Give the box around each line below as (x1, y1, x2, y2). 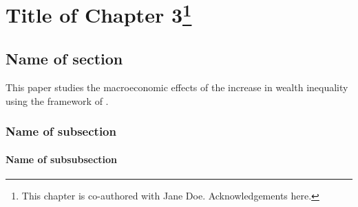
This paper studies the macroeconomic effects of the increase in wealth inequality (6, 80, 348, 94)
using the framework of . (6, 93, 109, 108)
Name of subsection (6, 123, 116, 140)
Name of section (6, 48, 123, 69)
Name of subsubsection (6, 151, 118, 166)
